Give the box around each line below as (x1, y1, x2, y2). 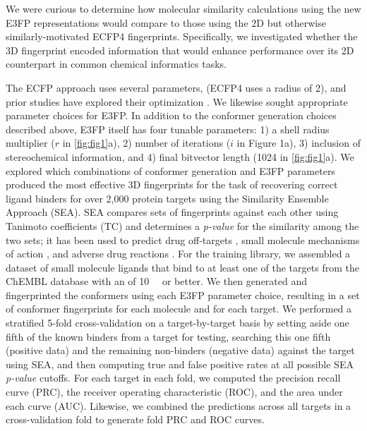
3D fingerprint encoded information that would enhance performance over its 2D (6, 42, 354, 57)
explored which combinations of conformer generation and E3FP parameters (6, 163, 335, 178)
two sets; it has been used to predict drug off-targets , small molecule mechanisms (6, 232, 360, 247)
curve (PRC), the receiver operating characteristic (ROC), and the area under (6, 384, 343, 399)
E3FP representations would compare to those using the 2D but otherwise (6, 15, 326, 30)
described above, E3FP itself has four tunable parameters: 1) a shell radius (6, 121, 330, 136)
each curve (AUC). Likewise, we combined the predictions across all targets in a (6, 398, 351, 413)
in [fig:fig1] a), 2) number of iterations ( (62, 135, 231, 150)
